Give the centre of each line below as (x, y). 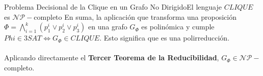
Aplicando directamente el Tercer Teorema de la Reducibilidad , (112, 58)
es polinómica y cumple (178, 27)
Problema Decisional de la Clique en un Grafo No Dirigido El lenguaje (113, 7)
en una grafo (108, 27)
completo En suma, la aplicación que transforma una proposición (135, 16)
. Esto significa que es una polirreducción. (165, 38)
